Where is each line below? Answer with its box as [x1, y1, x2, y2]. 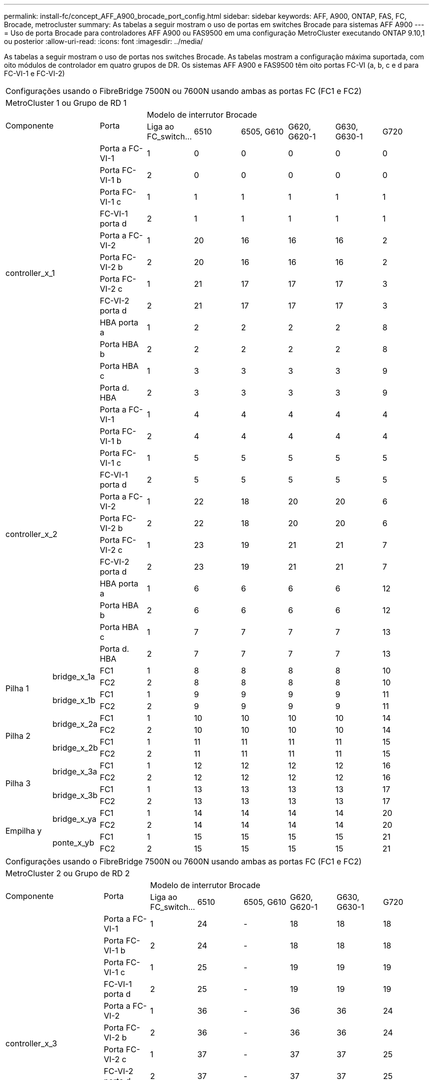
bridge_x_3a [52, 766, 97, 776]
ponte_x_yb [52, 838, 94, 848]
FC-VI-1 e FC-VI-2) [4, 69, 65, 78]
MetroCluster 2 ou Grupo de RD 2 [5, 868, 130, 878]
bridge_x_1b [52, 695, 95, 705]
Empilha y [5, 826, 42, 836]
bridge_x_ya [52, 814, 97, 824]
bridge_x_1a [52, 672, 95, 681]
